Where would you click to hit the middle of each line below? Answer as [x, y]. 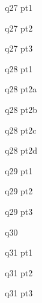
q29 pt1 [19, 170]
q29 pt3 [19, 211]
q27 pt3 [19, 48]
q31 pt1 [19, 252]
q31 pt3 [19, 293]
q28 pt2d [21, 150]
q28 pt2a [21, 89]
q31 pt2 [19, 272]
